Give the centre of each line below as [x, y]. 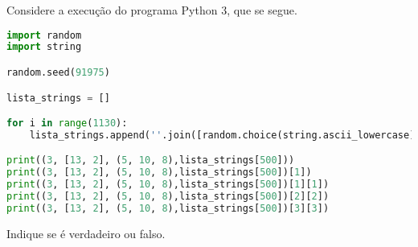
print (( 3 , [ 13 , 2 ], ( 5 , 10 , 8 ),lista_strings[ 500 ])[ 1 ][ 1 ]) [168, 185]
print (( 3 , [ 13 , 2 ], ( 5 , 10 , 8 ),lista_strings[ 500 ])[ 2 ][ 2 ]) [168, 197]
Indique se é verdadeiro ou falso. [86, 233]
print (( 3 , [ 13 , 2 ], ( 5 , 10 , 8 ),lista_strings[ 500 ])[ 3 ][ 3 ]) [168, 208]
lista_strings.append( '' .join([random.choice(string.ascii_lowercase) [222, 135]
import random [44, 35]
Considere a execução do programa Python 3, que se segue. [152, 10]
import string [44, 47]
